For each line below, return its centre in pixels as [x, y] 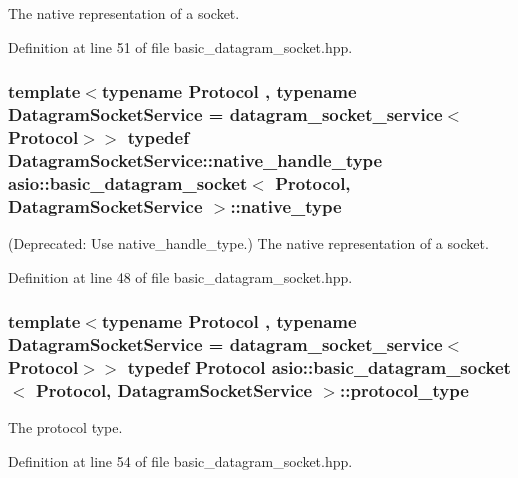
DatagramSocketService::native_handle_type [195, 159]
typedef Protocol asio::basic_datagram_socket [319, 366]
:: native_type [286, 205]
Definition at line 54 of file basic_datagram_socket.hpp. [180, 460]
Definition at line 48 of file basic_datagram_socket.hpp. [180, 276]
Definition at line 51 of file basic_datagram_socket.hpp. [180, 46]
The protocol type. [65, 427]
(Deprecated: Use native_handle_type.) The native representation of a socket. [248, 243]
